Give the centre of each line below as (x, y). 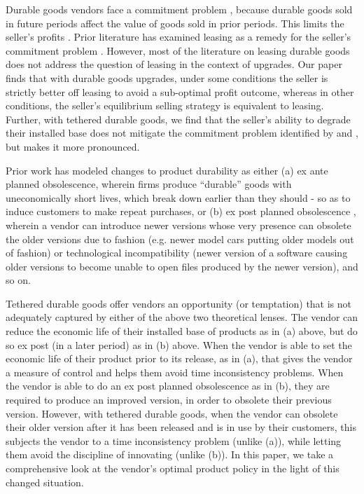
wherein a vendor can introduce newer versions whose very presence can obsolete (178, 225)
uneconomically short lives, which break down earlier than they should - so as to (178, 197)
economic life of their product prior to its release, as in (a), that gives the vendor (179, 358)
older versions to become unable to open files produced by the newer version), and (182, 266)
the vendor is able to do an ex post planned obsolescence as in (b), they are (168, 386)
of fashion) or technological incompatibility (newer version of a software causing (177, 253)
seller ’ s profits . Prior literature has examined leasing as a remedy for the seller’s (178, 37)
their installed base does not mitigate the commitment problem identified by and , (182, 133)
